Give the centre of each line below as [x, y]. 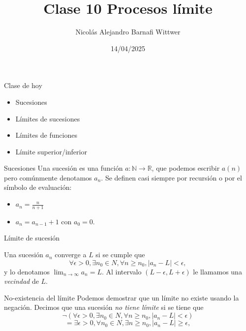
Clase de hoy [23, 85]
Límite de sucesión [32, 238]
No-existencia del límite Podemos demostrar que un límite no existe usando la [122, 297]
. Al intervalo [122, 271]
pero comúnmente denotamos [48, 177]
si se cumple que [120, 255]
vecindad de [21, 281]
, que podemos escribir [186, 168]
